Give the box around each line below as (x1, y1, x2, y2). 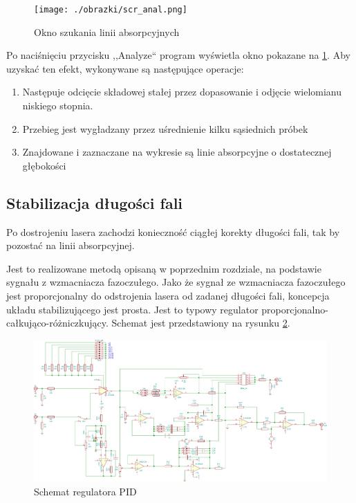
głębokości (22, 158, 66, 172)
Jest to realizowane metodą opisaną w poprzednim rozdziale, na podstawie (6, 261, 321, 275)
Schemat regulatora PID (34, 484, 137, 498)
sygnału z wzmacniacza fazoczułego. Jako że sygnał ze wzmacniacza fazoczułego (6, 275, 346, 289)
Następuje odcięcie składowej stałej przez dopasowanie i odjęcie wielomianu (22, 84, 341, 99)
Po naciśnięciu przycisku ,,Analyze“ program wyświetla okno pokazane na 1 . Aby (6, 48, 350, 62)
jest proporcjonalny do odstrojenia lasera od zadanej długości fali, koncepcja (6, 288, 330, 302)
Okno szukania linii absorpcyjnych (34, 24, 180, 39)
